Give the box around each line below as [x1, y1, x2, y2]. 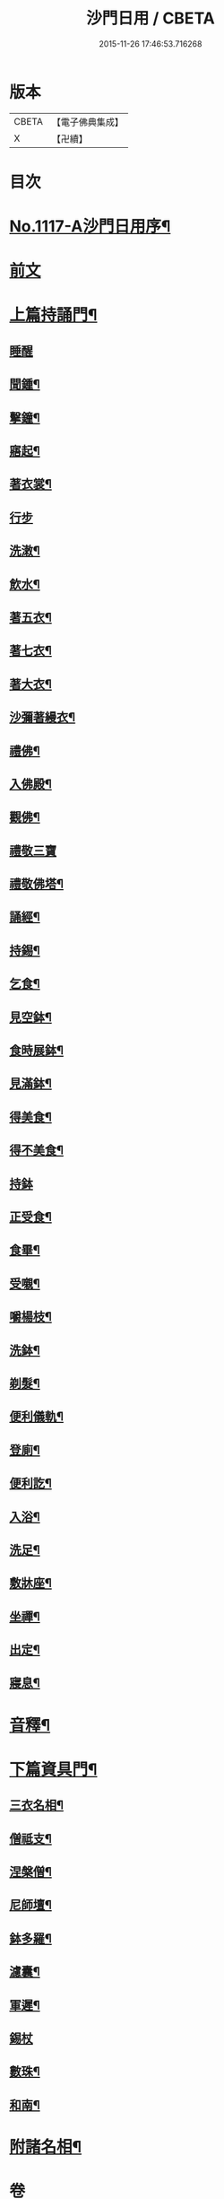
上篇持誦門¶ [9, 305, 98, 326]
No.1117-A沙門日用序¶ [9, 216, 171, 237]
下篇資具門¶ [9, 1759, 98, 1779]
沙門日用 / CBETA [86, 8, 215, 29]
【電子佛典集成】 [51, 116, 124, 128]
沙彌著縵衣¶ [9, 710, 76, 725]
